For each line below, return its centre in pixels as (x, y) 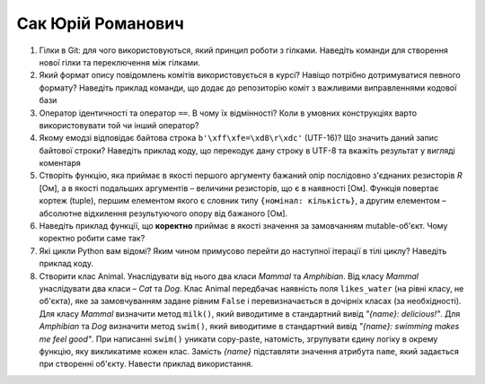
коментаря (60, 163)
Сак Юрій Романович (100, 23)
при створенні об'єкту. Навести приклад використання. (146, 364)
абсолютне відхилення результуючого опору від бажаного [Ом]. (163, 213)
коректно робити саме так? (92, 239)
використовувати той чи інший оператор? (119, 125)
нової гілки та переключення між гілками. (120, 62)
